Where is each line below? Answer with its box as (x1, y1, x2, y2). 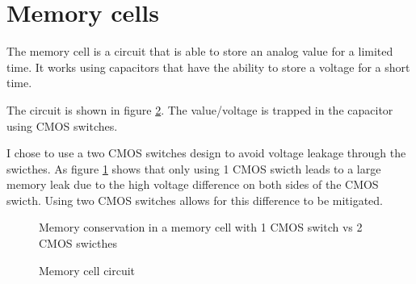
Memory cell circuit (39, 261, 136, 278)
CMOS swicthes (39, 235, 117, 252)
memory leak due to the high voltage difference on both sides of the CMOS (6, 176, 379, 193)
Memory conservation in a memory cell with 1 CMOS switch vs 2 (39, 219, 363, 236)
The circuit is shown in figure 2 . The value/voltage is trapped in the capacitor (6, 101, 393, 118)
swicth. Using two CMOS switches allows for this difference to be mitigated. (6, 191, 383, 208)
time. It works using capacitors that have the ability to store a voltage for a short (6, 58, 410, 75)
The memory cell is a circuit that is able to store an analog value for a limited (6, 43, 393, 60)
